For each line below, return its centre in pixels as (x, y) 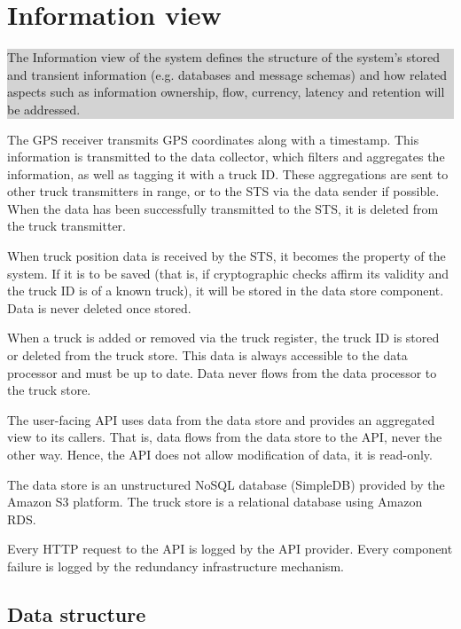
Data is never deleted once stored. (99, 307)
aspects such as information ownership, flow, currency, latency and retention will (226, 92)
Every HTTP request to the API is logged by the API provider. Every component (230, 549)
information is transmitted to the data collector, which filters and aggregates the (226, 157)
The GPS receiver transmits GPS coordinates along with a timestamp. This (213, 139)
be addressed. (44, 109)
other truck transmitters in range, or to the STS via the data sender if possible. (223, 191)
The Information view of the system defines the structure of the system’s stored (223, 57)
